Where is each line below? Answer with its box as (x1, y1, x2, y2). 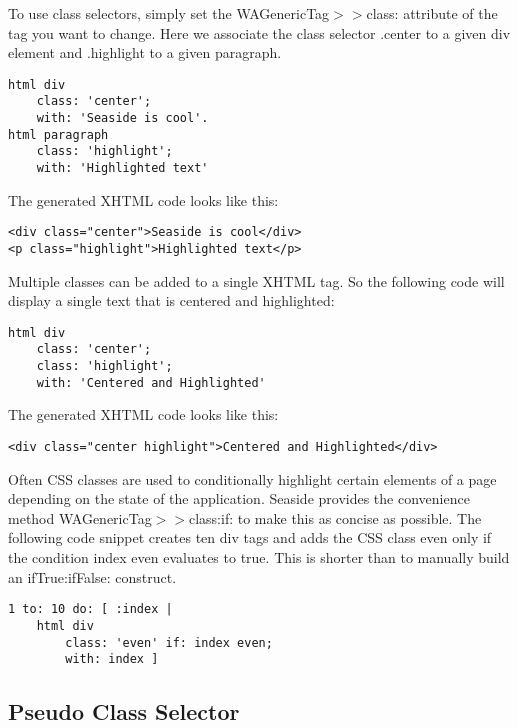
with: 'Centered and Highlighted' (36, 375, 266, 390)
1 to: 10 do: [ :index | (8, 602, 173, 617)
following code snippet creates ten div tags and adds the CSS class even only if (8, 527, 492, 548)
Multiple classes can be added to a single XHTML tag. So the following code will (8, 270, 505, 291)
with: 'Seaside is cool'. (36, 111, 209, 126)
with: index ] (65, 652, 159, 667)
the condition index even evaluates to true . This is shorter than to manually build (8, 547, 510, 568)
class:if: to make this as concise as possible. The (188, 507, 482, 528)
